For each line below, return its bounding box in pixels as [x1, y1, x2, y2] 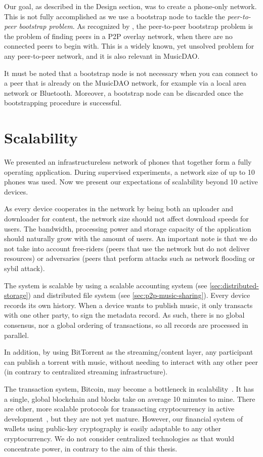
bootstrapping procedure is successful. [4, 97, 122, 108]
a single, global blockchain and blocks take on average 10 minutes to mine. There [4, 393, 255, 404]
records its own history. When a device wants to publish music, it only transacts [4, 299, 253, 310]
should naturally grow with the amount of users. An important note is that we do [4, 233, 257, 244]
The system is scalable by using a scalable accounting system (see [4, 280, 207, 290]
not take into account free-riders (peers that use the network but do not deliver [4, 243, 250, 253]
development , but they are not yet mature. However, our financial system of [4, 413, 243, 424]
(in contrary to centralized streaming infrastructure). [4, 366, 168, 377]
